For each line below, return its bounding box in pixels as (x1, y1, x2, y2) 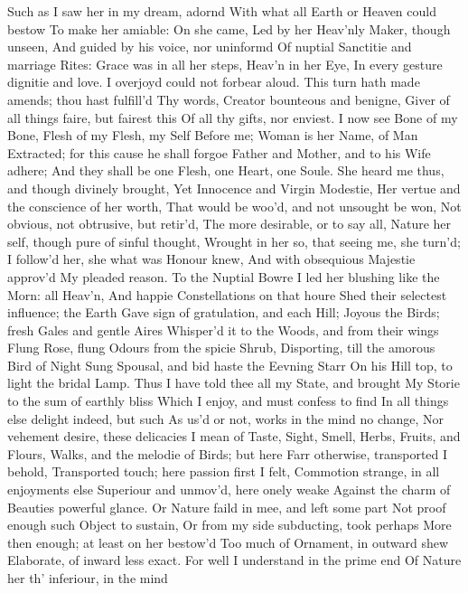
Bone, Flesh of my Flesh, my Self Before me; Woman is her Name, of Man (7, 126, 418, 145)
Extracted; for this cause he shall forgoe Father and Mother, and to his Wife (7, 143, 431, 162)
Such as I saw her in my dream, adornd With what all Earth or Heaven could (7, 2, 436, 20)
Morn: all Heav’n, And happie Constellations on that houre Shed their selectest (7, 285, 447, 304)
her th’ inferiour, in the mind (7, 569, 168, 587)
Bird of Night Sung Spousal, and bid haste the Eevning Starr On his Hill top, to (7, 355, 453, 374)
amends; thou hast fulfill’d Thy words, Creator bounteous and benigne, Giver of (7, 89, 450, 108)
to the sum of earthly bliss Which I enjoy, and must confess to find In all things (7, 391, 449, 410)
